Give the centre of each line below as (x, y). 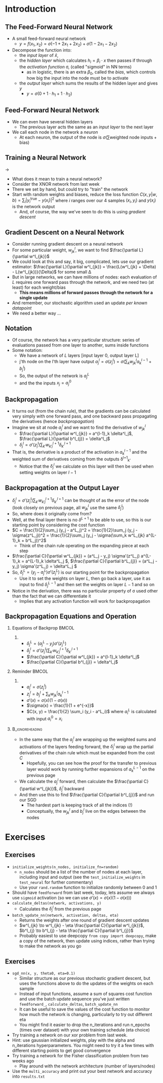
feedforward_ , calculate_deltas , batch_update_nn (68, 1004)
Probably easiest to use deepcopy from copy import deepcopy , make (88, 936)
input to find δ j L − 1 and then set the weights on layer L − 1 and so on (87, 585)
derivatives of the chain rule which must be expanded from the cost (87, 752)
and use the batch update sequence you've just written (74, 999)
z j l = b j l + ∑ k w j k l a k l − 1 (48, 694)
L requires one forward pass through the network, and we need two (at (83, 282)
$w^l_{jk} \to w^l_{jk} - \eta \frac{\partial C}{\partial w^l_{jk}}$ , (82, 926)
